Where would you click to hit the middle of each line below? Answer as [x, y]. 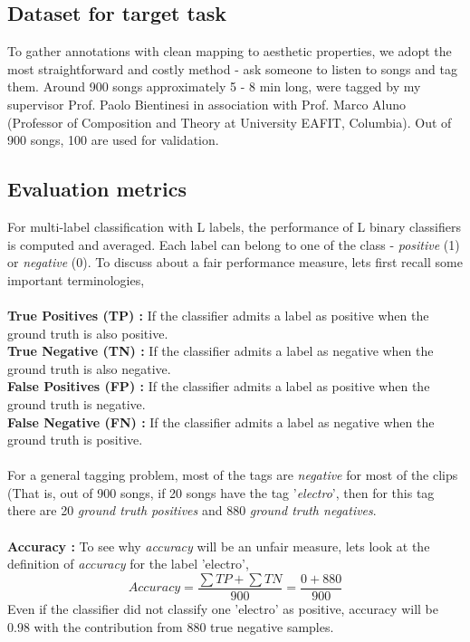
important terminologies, [76, 279]
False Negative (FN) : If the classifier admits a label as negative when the [221, 422]
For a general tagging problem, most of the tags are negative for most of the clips [233, 475]
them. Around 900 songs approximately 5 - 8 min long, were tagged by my [214, 86]
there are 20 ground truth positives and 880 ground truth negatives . [192, 510]
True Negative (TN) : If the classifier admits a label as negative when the [221, 351]
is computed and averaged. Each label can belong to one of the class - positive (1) [234, 244]
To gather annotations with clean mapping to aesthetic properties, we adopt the [230, 51]
